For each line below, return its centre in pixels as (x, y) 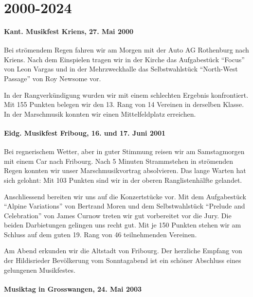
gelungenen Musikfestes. (40, 270)
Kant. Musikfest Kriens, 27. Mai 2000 (69, 31)
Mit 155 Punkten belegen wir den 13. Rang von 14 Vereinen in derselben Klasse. (124, 104)
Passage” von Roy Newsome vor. (53, 78)
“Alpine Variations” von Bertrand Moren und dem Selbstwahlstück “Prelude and (125, 206)
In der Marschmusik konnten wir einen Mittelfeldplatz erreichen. (100, 114)
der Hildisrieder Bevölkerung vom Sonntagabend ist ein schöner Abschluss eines (123, 260)
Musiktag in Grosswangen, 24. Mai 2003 (73, 288)
